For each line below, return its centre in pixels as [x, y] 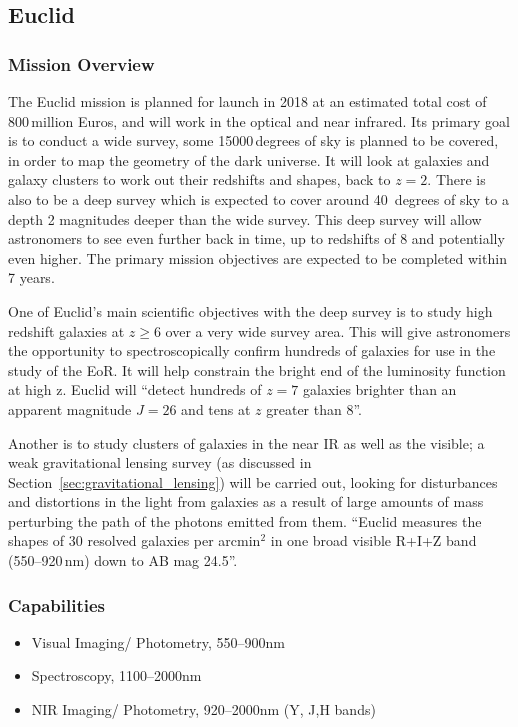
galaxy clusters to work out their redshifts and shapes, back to [199, 179]
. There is [456, 179]
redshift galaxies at [66, 330]
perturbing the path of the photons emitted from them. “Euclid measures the [245, 520]
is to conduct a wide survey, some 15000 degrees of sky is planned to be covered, [253, 140]
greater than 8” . [314, 408]
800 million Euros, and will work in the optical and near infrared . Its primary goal [259, 120]
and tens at [216, 408]
